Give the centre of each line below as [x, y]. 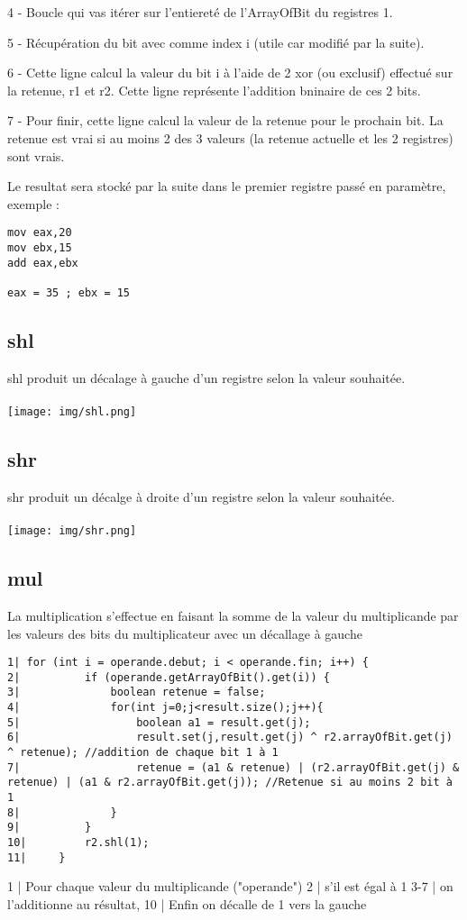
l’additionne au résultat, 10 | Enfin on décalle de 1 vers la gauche [187, 903]
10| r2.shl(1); [78, 842]
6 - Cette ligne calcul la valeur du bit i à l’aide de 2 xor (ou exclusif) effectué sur [230, 73]
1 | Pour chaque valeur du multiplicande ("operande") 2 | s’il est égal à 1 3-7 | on [230, 886]
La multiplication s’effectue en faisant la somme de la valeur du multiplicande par [233, 615]
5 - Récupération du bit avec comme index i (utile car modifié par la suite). [216, 42]
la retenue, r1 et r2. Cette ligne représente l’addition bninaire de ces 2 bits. [214, 90]
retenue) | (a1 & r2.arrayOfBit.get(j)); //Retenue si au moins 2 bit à [230, 783]
